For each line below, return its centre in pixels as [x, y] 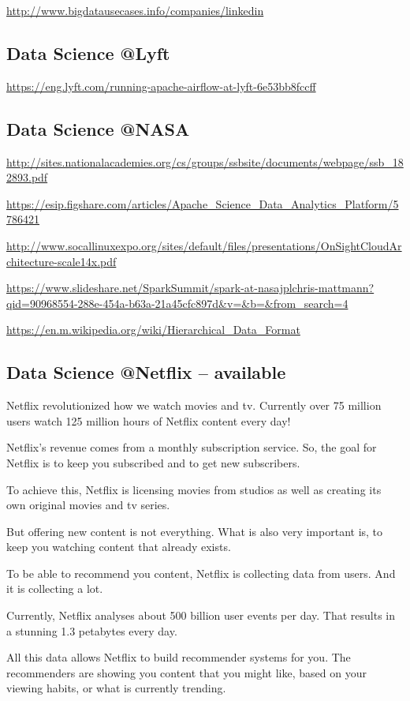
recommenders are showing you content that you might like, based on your [186, 672]
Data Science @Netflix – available [146, 372]
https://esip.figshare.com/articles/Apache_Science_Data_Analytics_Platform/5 [203, 203]
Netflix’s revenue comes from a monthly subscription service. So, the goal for [192, 447]
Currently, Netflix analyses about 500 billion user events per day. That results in [201, 615]
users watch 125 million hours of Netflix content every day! [149, 420]
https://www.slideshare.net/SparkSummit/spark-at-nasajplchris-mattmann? [190, 288]
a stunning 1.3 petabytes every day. [92, 630]
